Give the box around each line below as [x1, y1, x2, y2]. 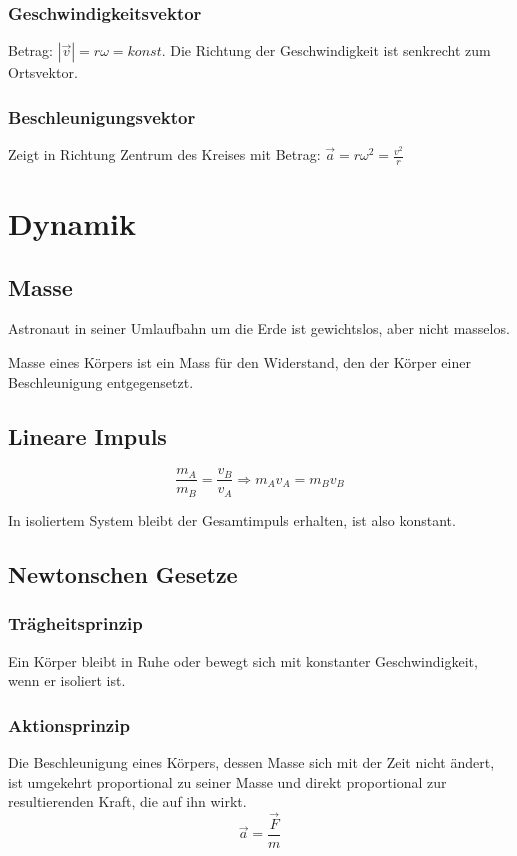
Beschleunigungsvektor [8, 104, 196, 129]
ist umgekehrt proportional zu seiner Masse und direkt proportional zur [8, 771, 447, 792]
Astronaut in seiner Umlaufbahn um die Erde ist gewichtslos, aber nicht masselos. [8, 318, 510, 339]
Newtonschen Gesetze [8, 558, 238, 589]
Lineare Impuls [8, 420, 167, 451]
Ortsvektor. [8, 62, 78, 83]
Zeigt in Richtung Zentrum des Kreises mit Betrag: [8, 144, 321, 165]
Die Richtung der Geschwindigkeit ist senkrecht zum [170, 40, 491, 61]
